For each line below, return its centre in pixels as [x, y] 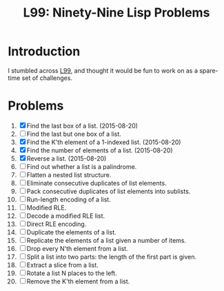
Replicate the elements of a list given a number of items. [106, 240]
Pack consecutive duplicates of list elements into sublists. [109, 191]
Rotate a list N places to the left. [72, 273]
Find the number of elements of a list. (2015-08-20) [100, 150]
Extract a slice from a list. [62, 265]
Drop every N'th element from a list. [77, 248]
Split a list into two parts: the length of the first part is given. [112, 257]
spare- [209, 70]
